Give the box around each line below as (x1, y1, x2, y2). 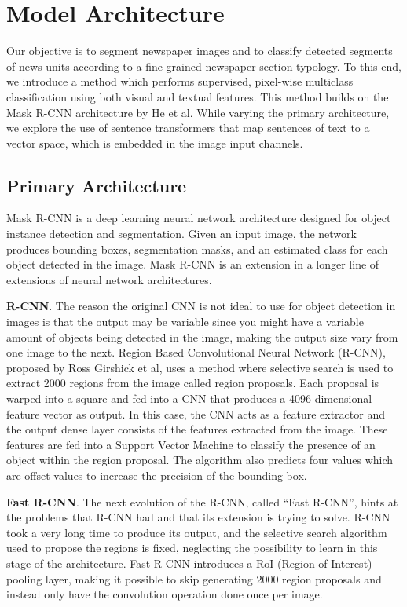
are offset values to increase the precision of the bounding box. (6, 466, 307, 483)
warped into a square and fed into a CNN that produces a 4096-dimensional (6, 390, 372, 407)
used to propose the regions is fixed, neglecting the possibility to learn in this (6, 539, 378, 556)
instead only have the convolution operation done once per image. (6, 586, 323, 602)
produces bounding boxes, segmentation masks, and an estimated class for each (6, 240, 388, 257)
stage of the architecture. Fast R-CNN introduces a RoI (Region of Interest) (6, 554, 372, 571)
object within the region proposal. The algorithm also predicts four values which (6, 452, 394, 468)
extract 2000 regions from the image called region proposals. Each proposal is (6, 375, 379, 391)
